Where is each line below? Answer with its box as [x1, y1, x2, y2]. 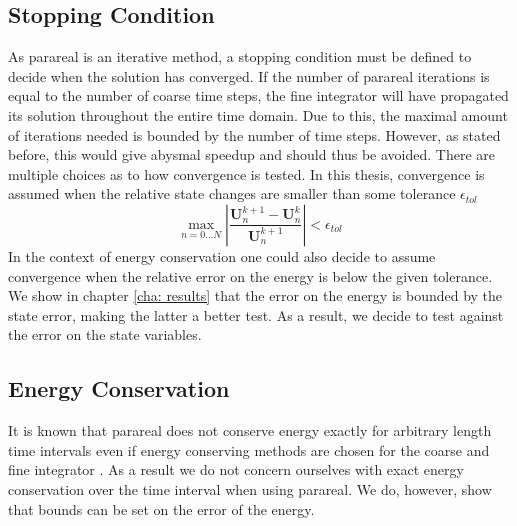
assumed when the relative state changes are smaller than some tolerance [8, 183, 456, 204]
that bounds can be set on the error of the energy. [8, 498, 315, 519]
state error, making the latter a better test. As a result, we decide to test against [8, 304, 504, 325]
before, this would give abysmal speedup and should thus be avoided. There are [8, 144, 496, 165]
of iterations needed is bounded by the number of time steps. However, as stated [8, 124, 501, 145]
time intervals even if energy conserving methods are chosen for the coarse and [8, 439, 490, 460]
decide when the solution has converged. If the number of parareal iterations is [8, 65, 490, 86]
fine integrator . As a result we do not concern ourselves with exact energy [8, 459, 464, 480]
